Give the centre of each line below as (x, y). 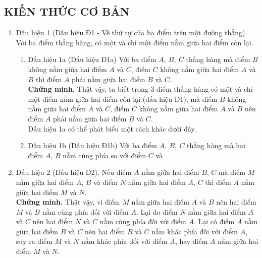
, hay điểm (191, 241)
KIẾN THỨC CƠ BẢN (67, 11)
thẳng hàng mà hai (216, 145)
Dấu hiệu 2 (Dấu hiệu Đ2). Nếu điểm (74, 172)
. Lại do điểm (157, 211)
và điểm (106, 182)
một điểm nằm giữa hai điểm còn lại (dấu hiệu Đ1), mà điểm (123, 99)
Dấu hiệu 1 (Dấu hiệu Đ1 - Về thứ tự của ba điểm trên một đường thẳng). (132, 33)
